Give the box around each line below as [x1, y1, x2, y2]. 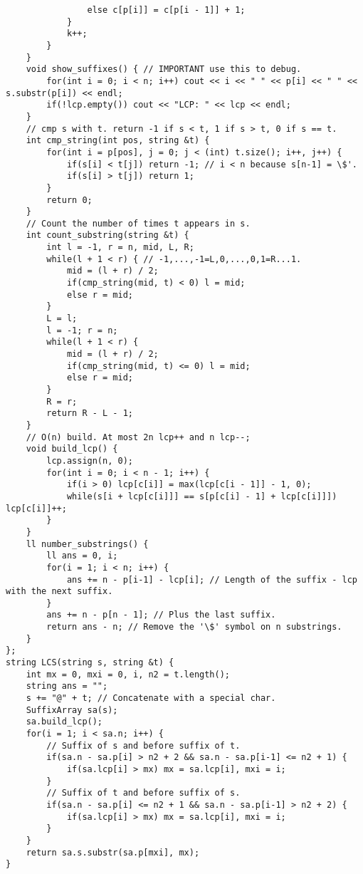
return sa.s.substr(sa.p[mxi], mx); [26, 847, 200, 858]
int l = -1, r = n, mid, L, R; [46, 242, 194, 253]
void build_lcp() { [26, 444, 118, 454]
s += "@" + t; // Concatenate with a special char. [26, 693, 276, 704]
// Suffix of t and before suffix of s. [46, 788, 241, 798]
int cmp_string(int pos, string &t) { [26, 135, 210, 146]
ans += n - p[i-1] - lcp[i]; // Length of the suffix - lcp [66, 574, 357, 585]
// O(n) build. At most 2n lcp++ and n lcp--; [26, 432, 251, 442]
